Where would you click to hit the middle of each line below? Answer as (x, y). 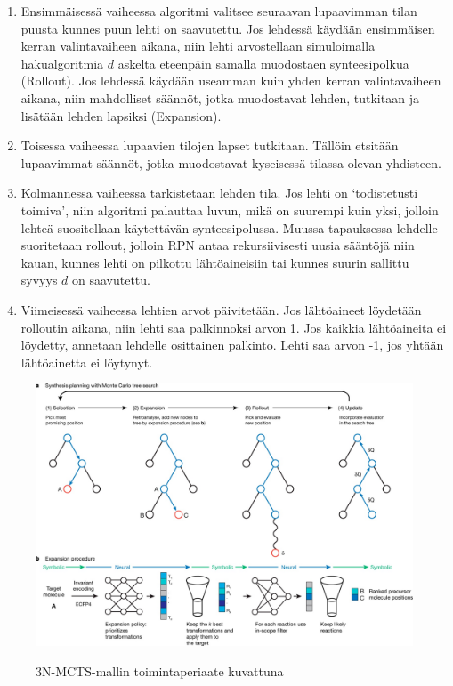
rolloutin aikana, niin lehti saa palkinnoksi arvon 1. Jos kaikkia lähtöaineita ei (234, 327)
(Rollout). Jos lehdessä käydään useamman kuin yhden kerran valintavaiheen (231, 81)
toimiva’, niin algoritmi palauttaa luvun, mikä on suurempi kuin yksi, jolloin (230, 210)
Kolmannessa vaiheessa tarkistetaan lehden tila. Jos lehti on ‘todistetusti (219, 193)
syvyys (39, 280)
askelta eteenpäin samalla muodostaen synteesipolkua (263, 63)
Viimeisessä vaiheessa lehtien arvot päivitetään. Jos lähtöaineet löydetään (221, 309)
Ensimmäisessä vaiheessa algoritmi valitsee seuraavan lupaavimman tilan (219, 11)
